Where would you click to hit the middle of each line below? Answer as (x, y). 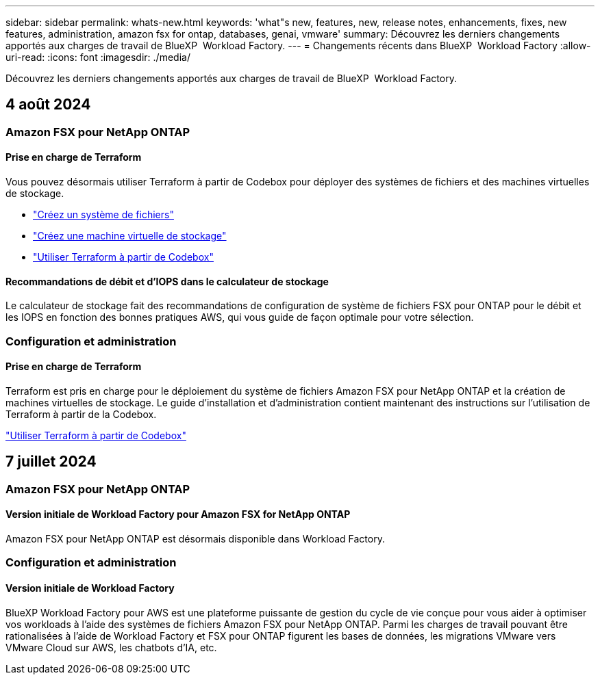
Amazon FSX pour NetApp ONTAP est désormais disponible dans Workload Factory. (195, 538)
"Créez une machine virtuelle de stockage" (130, 236)
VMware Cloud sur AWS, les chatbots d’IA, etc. (111, 647)
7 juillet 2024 (51, 462)
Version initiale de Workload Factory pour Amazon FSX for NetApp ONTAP (178, 514)
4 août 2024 (48, 105)
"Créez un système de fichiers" (103, 215)
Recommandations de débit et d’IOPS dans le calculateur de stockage (167, 281)
